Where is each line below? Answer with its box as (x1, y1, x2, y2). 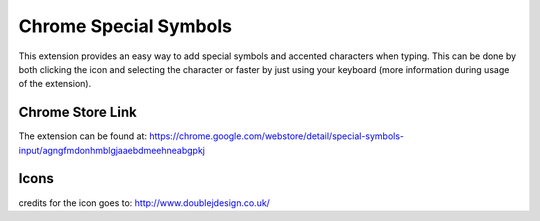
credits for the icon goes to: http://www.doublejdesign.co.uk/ (18, 196, 270, 209)
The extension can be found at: (18, 130, 148, 142)
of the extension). (18, 78, 92, 90)
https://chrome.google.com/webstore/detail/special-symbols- (148, 130, 405, 142)
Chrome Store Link (18, 104, 137, 121)
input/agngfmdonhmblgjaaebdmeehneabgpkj (18, 144, 205, 156)
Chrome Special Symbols (18, 15, 232, 37)
